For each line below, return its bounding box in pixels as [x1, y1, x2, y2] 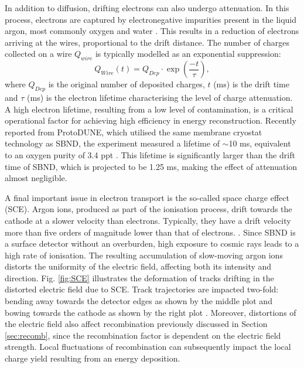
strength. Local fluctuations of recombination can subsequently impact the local [5, 340, 291, 353]
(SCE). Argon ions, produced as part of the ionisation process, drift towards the [5, 203, 292, 215]
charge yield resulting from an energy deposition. [5, 352, 180, 364]
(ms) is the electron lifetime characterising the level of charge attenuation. [27, 91, 293, 103]
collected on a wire [5, 47, 72, 60]
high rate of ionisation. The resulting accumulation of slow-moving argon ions [5, 248, 283, 261]
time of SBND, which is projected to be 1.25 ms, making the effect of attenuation [5, 160, 298, 172]
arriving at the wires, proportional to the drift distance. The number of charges [5, 36, 289, 48]
